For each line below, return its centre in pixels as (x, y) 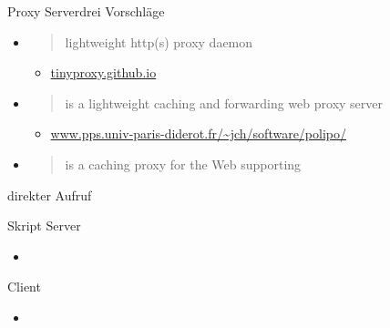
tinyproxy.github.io (103, 72)
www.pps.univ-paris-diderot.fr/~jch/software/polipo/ (199, 133)
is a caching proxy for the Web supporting (183, 164)
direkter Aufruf (50, 195)
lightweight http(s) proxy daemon (159, 41)
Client (24, 287)
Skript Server (44, 225)
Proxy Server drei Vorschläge (86, 11)
